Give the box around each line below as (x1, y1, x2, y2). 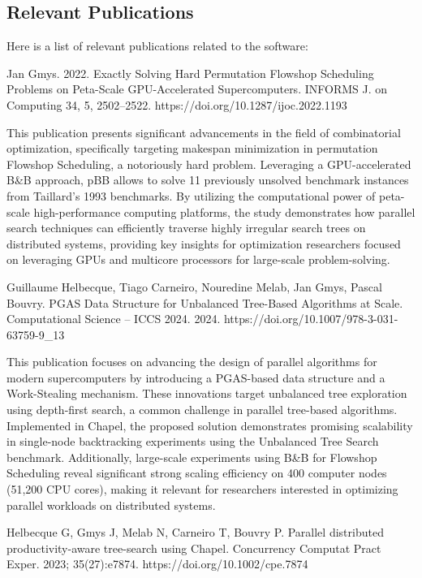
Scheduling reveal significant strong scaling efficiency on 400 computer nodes (6, 464, 387, 481)
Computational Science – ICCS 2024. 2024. (6, 310, 221, 327)
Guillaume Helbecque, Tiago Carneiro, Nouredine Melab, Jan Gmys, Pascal (6, 278, 382, 295)
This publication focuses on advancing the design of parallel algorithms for (6, 353, 377, 370)
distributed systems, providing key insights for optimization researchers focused (6, 235, 401, 252)
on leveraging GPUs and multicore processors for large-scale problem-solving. (6, 251, 390, 268)
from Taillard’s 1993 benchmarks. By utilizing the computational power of (6, 187, 376, 204)
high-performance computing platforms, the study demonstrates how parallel (33, 203, 416, 220)
